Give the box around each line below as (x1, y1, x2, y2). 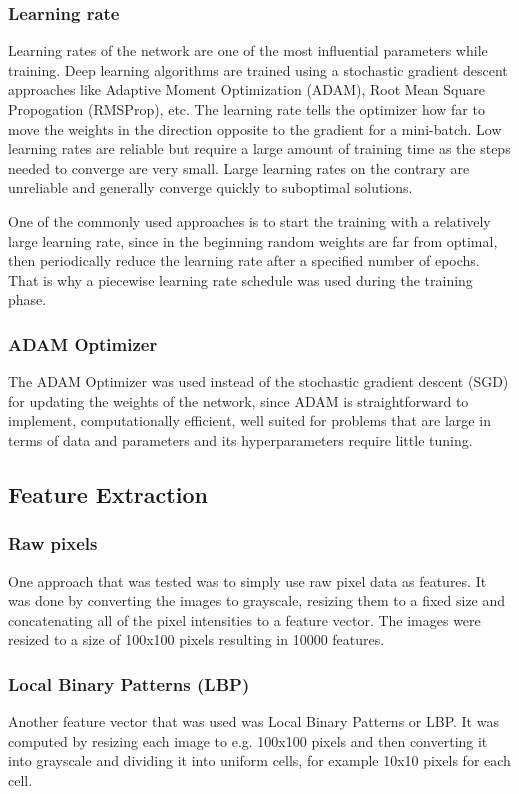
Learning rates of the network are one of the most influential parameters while (8, 40, 488, 61)
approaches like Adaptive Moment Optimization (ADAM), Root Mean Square (8, 79, 485, 100)
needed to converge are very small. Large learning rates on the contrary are (8, 157, 470, 178)
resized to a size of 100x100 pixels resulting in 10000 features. (8, 629, 385, 650)
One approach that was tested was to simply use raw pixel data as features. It (8, 570, 487, 591)
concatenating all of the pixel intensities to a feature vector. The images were (8, 609, 481, 630)
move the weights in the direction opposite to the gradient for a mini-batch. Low (8, 118, 502, 139)
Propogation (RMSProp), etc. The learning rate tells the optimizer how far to (8, 99, 485, 119)
